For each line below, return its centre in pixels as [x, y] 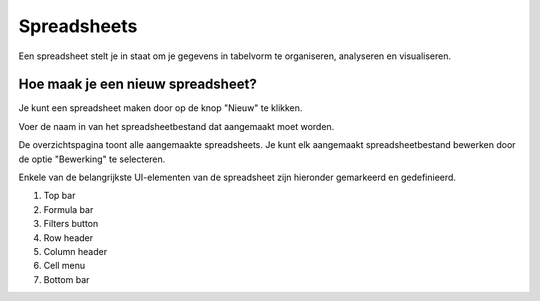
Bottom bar [66, 279]
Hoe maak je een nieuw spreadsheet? [137, 84]
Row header [68, 237]
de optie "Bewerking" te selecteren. [92, 159]
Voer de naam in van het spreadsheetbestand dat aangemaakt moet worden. [176, 126]
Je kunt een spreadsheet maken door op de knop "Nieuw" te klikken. [160, 108]
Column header [75, 251]
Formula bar [68, 209]
